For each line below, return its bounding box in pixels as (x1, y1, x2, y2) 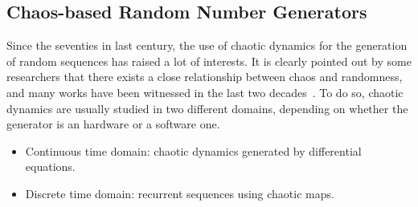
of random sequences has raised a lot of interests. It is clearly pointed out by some (6, 52, 412, 69)
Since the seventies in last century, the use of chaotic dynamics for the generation (6, 37, 408, 54)
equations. (25, 158, 76, 175)
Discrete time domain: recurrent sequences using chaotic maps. (25, 185, 334, 201)
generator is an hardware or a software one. (6, 116, 220, 132)
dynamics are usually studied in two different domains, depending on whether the (6, 99, 408, 116)
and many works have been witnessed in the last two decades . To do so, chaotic (6, 83, 404, 100)
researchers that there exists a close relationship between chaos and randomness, (6, 68, 403, 85)
